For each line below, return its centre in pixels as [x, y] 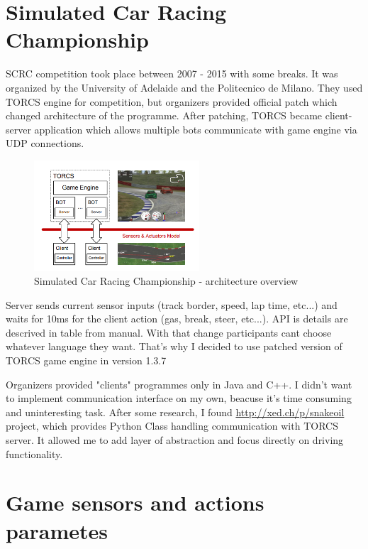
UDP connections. [45, 143]
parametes [57, 530]
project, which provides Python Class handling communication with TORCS [172, 426]
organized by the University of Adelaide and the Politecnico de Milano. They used [184, 87]
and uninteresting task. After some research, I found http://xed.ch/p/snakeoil [175, 412]
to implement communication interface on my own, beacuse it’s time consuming [179, 398]
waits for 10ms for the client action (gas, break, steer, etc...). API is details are [177, 319]
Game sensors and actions [135, 502]
